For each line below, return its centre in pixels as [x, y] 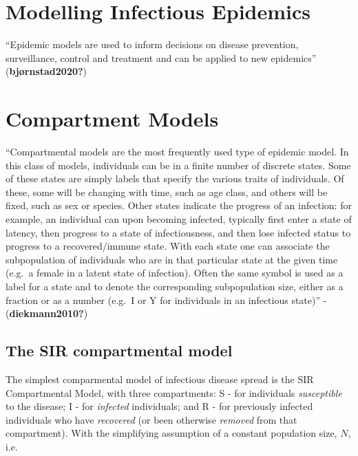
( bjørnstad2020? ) [46, 71]
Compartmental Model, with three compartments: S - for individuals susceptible [174, 392]
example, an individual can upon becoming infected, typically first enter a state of [179, 219]
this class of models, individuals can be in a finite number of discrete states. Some [178, 165]
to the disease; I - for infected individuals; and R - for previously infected [159, 406]
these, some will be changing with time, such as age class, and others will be [167, 192]
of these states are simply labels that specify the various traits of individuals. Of [175, 178]
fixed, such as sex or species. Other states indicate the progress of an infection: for [179, 205]
